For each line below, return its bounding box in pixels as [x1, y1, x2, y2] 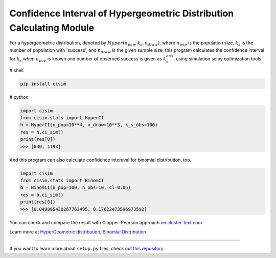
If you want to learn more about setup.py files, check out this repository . [9, 246, 165, 252]
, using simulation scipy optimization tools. [173, 55, 263, 61]
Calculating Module [9, 22, 95, 33]
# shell [9, 67, 24, 73]
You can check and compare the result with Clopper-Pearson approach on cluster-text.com [9, 219, 202, 225]
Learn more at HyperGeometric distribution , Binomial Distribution [9, 228, 147, 235]
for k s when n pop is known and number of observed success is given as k [9, 55, 167, 63]
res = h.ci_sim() [20, 129, 64, 135]
